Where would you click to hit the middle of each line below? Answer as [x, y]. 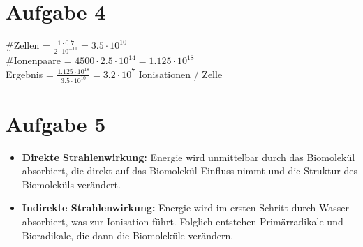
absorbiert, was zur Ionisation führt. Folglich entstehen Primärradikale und [183, 222]
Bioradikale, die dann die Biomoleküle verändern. [128, 235]
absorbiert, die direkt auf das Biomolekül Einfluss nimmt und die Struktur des [190, 171]
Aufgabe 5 [56, 123]
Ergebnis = [30, 74]
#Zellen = [28, 45]
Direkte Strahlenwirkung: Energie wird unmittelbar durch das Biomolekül [188, 157]
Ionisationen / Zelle [180, 74]
